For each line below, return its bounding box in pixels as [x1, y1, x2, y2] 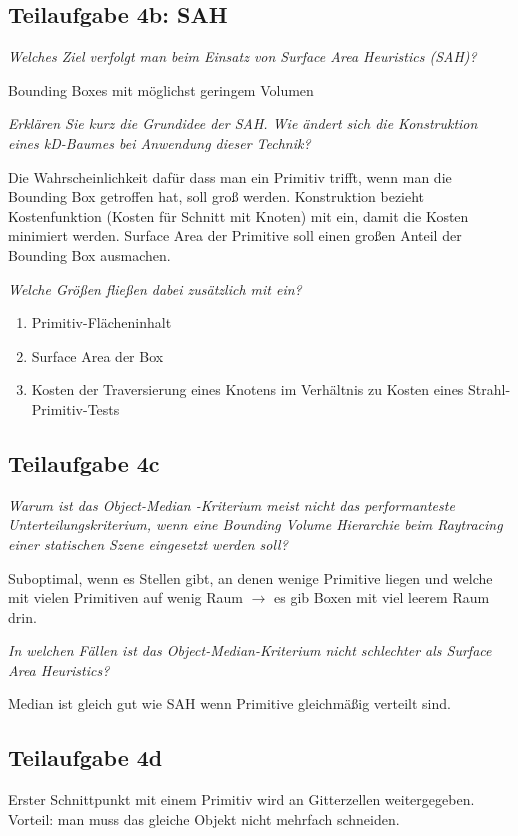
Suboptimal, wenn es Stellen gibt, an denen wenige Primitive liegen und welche [8, 567, 493, 588]
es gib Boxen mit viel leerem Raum [274, 587, 490, 608]
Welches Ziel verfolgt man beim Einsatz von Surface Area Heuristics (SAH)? [8, 46, 477, 67]
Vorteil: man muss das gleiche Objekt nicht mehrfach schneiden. [8, 808, 400, 829]
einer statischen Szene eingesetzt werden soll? [8, 533, 288, 554]
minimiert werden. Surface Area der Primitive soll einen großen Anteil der [8, 225, 462, 246]
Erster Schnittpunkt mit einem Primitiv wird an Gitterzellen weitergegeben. [8, 789, 475, 810]
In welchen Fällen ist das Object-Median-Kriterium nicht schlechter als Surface [8, 640, 492, 661]
